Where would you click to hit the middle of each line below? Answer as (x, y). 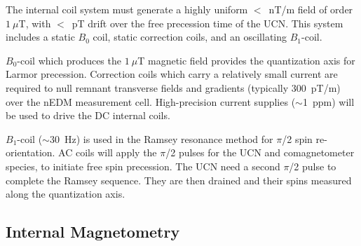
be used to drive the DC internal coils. (88, 115)
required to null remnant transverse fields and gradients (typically (147, 87)
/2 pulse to (313, 166)
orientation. (30, 152)
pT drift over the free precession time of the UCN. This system (207, 23)
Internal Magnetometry (93, 232)
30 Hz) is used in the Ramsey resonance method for (161, 138)
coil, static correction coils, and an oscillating (190, 37)
